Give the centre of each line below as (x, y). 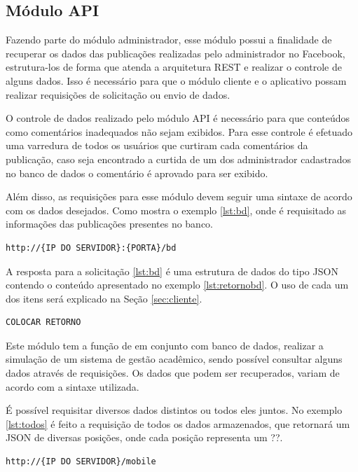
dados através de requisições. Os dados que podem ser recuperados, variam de (173, 373)
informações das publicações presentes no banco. (110, 224)
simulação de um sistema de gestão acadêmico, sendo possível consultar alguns (174, 359)
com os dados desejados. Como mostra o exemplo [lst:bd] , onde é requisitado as (176, 210)
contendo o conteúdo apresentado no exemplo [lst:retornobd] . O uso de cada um (177, 285)
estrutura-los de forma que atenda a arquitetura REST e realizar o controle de (174, 67)
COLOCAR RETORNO (43, 322)
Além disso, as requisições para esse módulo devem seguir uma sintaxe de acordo (179, 196)
